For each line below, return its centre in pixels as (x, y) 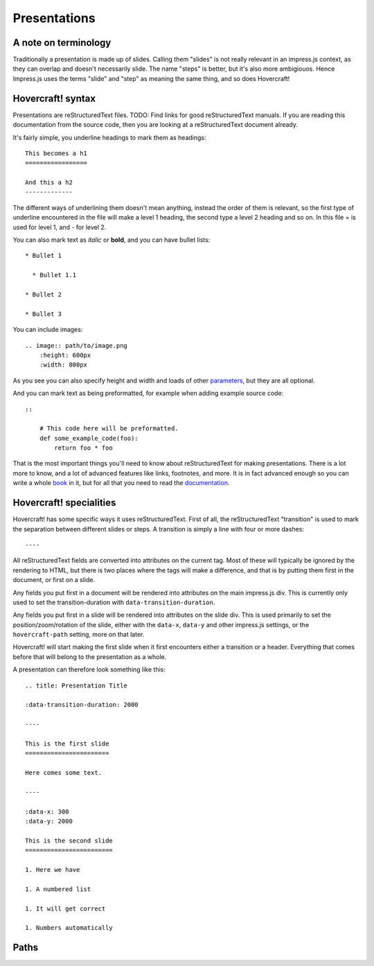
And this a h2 (49, 183)
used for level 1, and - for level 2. (60, 227)
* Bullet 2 (44, 295)
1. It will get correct (65, 908)
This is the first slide (67, 744)
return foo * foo (84, 448)
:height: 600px (65, 355)
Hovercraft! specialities (64, 503)
